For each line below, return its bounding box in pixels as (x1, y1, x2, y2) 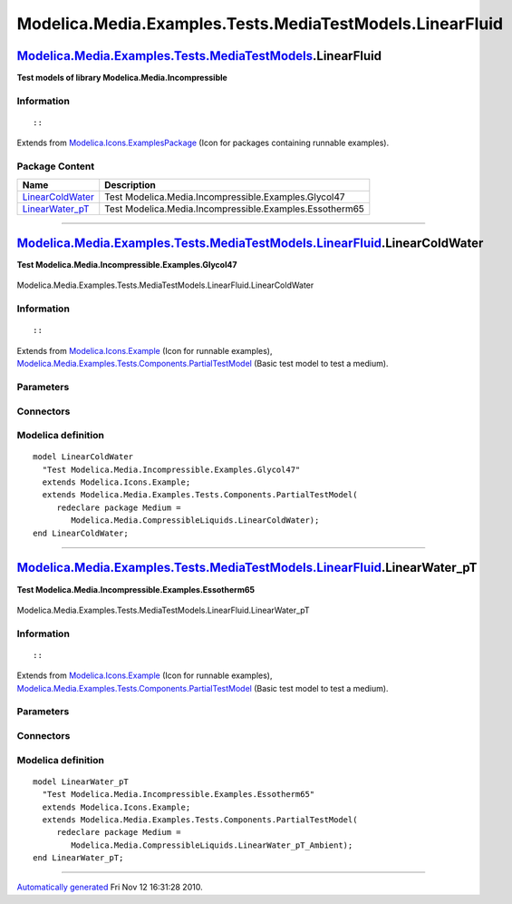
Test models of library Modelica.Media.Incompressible (16, 73, 228, 84)
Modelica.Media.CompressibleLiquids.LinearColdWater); (71, 516, 320, 526)
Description (104, 178, 156, 191)
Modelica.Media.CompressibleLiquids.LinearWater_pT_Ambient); (71, 840, 353, 850)
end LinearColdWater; (33, 527, 129, 538)
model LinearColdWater (33, 452, 134, 462)
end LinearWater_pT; (33, 853, 124, 863)
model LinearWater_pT (33, 776, 129, 787)
